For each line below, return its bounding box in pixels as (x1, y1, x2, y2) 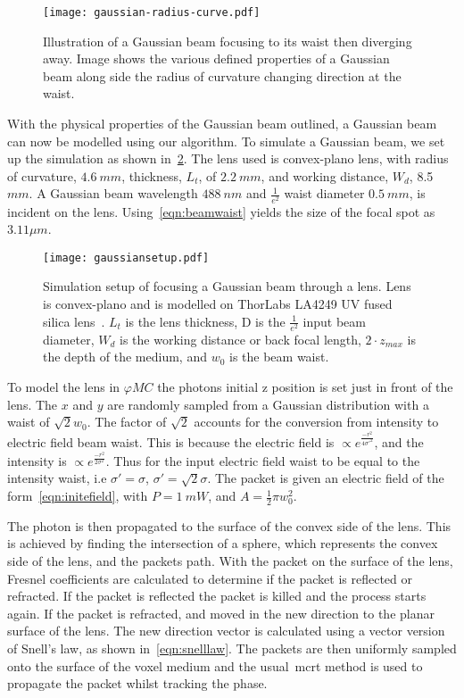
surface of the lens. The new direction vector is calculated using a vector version (7, 621, 445, 640)
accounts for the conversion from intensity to (194, 412, 439, 431)
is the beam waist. (229, 347, 329, 366)
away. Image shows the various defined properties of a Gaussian (43, 49, 390, 68)
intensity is (7, 451, 67, 469)
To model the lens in (7, 377, 120, 395)
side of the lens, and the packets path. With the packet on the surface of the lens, (7, 552, 453, 570)
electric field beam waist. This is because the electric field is (7, 432, 335, 451)
